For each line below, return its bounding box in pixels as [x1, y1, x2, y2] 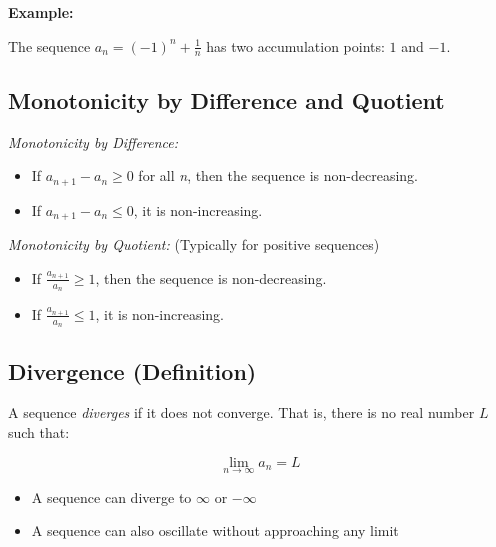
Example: [8, 2, 74, 22]
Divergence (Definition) [8, 355, 257, 386]
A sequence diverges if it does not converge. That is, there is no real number [8, 402, 475, 423]
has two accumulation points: [206, 35, 385, 56]
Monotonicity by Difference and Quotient [8, 84, 445, 115]
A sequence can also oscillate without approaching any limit [31, 520, 399, 541]
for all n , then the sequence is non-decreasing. [138, 165, 418, 186]
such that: [8, 421, 70, 442]
